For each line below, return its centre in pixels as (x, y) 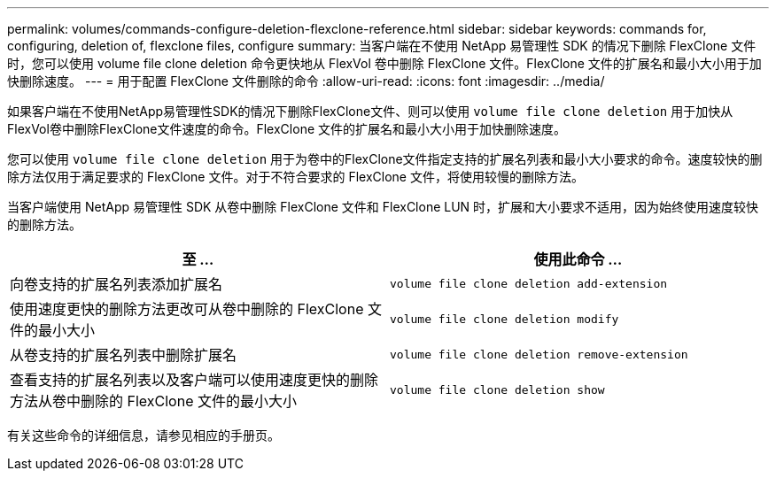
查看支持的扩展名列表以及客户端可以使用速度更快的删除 (194, 380)
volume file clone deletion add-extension (529, 283)
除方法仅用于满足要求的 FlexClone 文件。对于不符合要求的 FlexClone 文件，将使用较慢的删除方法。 (295, 177)
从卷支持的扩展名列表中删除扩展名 (124, 355)
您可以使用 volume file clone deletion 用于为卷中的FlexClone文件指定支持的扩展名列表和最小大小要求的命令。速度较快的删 (385, 159)
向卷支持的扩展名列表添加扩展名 (116, 284)
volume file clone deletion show (497, 389)
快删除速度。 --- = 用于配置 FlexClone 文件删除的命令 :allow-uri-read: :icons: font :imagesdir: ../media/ (306, 81)
